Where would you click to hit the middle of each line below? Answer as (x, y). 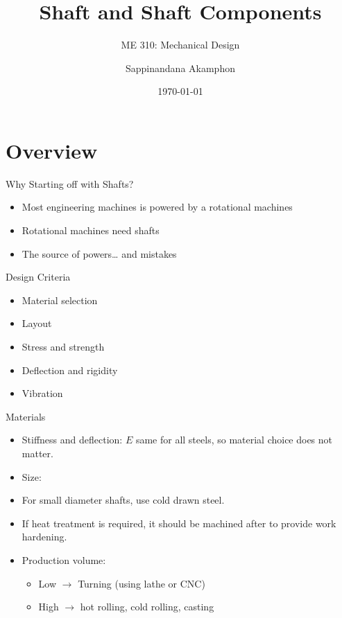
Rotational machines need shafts (91, 230)
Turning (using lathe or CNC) (142, 583)
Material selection (60, 300)
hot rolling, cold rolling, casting (147, 607)
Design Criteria (38, 277)
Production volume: (64, 559)
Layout (37, 323)
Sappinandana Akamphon (180, 68)
